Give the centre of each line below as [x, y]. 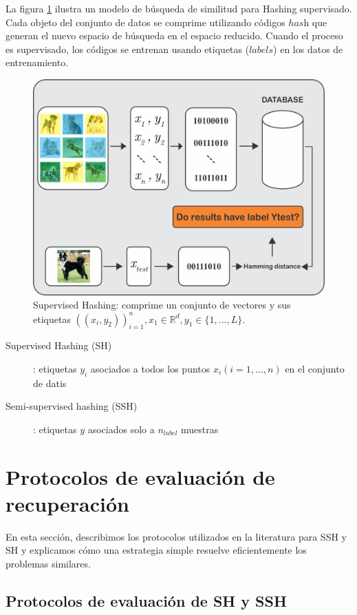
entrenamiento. [37, 62]
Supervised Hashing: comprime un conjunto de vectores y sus [162, 305]
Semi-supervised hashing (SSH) [72, 406]
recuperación [67, 503]
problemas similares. [48, 563]
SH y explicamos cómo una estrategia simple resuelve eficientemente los [156, 550]
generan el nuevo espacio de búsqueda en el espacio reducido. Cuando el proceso [174, 35]
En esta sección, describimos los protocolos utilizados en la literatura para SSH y [176, 536]
